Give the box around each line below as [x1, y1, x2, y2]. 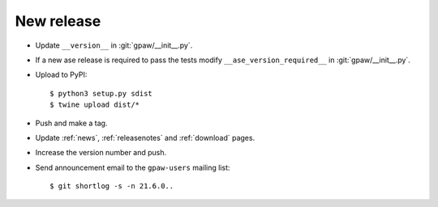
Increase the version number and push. [35, 148, 167, 158]
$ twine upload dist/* [49, 100, 140, 109]
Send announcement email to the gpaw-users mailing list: [35, 163, 230, 172]
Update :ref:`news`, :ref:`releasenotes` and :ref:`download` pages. [35, 133, 255, 142]
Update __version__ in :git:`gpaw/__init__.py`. [35, 40, 193, 50]
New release [15, 12, 101, 30]
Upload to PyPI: [35, 70, 88, 80]
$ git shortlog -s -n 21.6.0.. [49, 182, 174, 191]
